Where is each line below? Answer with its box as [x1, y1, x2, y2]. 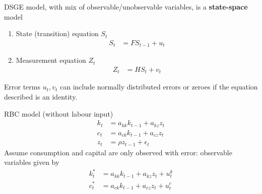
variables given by [4, 157, 59, 167]
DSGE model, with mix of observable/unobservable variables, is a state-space [4, 2, 248, 12]
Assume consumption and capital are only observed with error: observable [4, 147, 232, 157]
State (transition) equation [16, 28, 99, 39]
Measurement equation [16, 55, 86, 65]
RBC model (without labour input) [4, 108, 113, 119]
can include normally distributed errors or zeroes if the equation [60, 81, 258, 92]
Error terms [4, 81, 40, 92]
